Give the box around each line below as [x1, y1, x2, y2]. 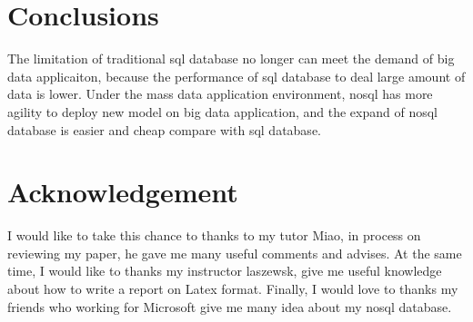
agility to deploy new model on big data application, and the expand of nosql [7, 102, 438, 121]
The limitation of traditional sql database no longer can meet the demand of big [7, 49, 455, 68]
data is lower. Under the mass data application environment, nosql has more [7, 84, 433, 103]
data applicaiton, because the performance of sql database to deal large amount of [7, 66, 466, 85]
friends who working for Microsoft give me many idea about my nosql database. [7, 297, 452, 316]
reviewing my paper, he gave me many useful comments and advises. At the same [7, 243, 462, 262]
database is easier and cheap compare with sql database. [7, 120, 321, 139]
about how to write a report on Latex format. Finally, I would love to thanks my [7, 279, 458, 298]
